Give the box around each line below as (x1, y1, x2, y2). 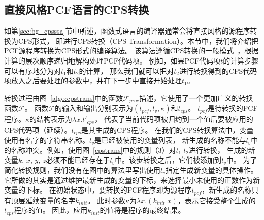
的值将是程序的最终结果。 (100, 205, 185, 215)
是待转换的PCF (207, 103, 258, 113)
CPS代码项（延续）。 (4, 124, 72, 135)
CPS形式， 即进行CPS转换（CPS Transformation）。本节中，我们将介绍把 (18, 35, 258, 46)
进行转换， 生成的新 (188, 144, 255, 155)
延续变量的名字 (25, 195, 75, 205)
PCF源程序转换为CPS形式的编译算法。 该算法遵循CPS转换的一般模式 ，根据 (4, 45, 259, 56)
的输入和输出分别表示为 (54, 103, 133, 113)
